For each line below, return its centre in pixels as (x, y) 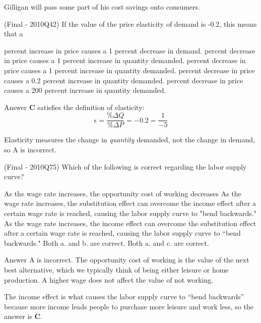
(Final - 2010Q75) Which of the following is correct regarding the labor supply (125, 166)
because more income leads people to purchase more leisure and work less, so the (129, 306)
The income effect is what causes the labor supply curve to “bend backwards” (124, 297)
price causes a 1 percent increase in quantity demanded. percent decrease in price (129, 70)
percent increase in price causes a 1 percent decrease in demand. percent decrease (130, 50)
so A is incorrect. (30, 149)
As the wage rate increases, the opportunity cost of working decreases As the (123, 193)
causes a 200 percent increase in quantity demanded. (85, 90)
